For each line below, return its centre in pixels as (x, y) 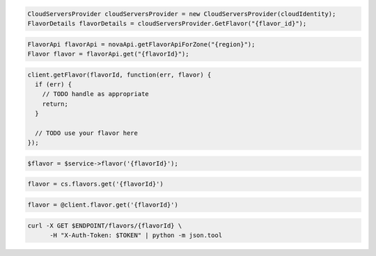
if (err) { (54, 84)
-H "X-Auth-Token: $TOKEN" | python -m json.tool (136, 235)
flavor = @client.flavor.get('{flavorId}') (103, 205)
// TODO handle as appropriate (95, 94)
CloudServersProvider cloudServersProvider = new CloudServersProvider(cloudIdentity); (182, 14)
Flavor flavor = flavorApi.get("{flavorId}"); (108, 54)
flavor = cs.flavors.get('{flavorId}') (95, 184)
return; (55, 104)
